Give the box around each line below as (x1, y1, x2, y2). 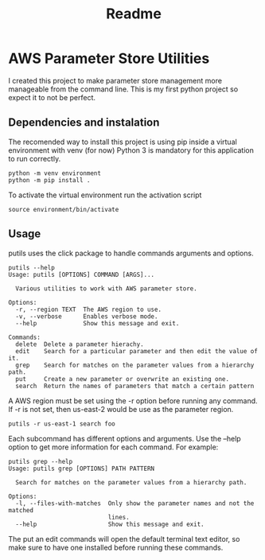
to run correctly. (8, 154, 61, 163)
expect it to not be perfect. (8, 92, 96, 102)
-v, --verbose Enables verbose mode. (15, 312, 158, 321)
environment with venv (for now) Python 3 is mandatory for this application (8, 145, 255, 155)
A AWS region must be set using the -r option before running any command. (8, 395, 258, 406)
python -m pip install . (8, 176, 91, 184)
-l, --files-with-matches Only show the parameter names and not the (15, 499, 255, 507)
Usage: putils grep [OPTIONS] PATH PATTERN (8, 465, 155, 472)
